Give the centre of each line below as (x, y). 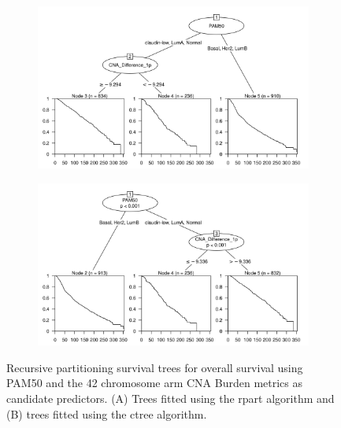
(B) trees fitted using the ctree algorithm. (107, 413)
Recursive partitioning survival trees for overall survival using (155, 367)
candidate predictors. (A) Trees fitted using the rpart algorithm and (170, 398)
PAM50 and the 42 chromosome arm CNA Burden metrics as (155, 383)
